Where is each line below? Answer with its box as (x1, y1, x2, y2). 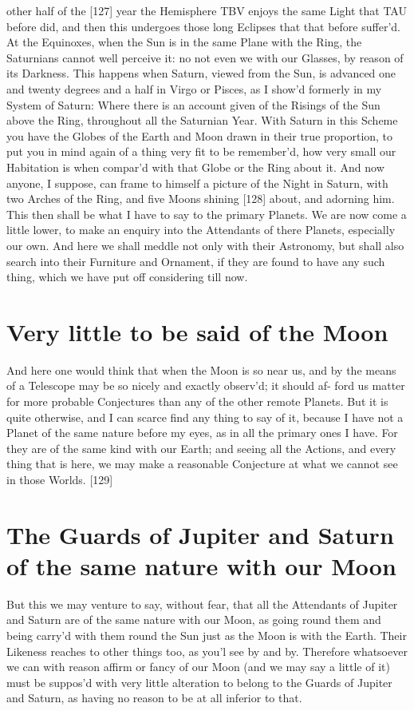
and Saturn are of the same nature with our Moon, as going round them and (6, 611, 381, 628)
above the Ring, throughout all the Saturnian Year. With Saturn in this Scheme (6, 112, 398, 129)
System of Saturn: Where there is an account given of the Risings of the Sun (6, 96, 380, 113)
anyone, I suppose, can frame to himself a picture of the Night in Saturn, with (6, 174, 388, 191)
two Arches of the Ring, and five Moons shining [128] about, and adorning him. (6, 190, 395, 207)
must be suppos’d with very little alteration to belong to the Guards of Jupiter (6, 673, 392, 690)
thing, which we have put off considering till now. (6, 268, 248, 285)
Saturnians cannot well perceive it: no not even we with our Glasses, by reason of (6, 49, 404, 66)
